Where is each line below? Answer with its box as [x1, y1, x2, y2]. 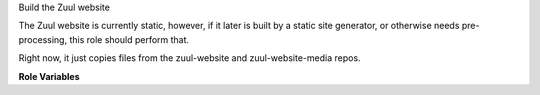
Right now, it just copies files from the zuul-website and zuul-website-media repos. [18, 52, 361, 64]
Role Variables [18, 70, 80, 82]
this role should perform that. [69, 33, 190, 45]
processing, [18, 33, 68, 45]
